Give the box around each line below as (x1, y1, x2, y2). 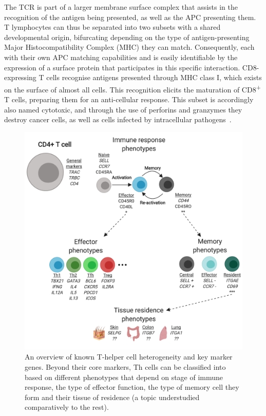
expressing (4, 72, 36, 83)
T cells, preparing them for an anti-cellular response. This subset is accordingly (4, 94, 254, 104)
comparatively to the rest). (25, 402, 109, 412)
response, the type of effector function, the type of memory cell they (25, 382, 239, 392)
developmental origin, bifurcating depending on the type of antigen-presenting (4, 31, 250, 42)
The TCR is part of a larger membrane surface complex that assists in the (4, 2, 238, 12)
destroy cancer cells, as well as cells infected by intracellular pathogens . (4, 114, 232, 125)
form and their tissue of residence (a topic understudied (25, 391, 200, 402)
